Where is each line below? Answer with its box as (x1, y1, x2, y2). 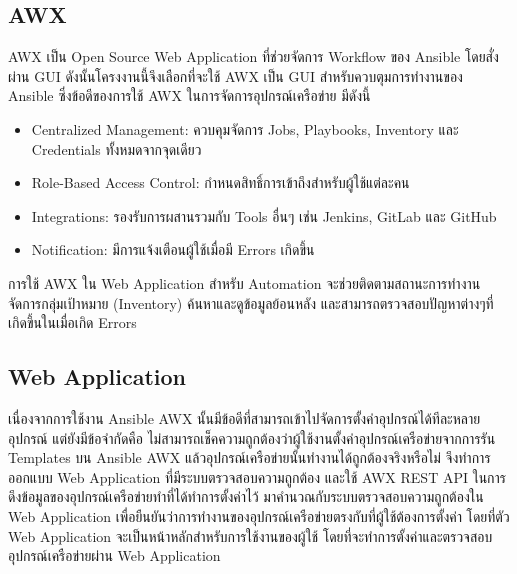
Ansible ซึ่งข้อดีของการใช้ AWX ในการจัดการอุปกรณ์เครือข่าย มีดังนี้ (8, 85, 371, 106)
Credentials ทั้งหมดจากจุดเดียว (31, 138, 202, 159)
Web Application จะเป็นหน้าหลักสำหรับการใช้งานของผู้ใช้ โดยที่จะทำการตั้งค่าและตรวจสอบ (8, 525, 493, 546)
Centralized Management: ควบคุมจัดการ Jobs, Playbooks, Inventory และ (31, 118, 459, 139)
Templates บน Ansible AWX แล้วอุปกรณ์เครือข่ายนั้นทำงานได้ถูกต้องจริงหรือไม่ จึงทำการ (8, 447, 491, 468)
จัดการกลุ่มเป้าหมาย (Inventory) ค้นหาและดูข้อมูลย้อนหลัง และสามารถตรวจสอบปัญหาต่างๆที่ (8, 292, 494, 313)
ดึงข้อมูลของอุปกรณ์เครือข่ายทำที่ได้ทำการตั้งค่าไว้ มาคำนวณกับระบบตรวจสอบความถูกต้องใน (8, 486, 484, 507)
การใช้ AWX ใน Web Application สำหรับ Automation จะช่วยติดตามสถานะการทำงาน (8, 272, 481, 293)
